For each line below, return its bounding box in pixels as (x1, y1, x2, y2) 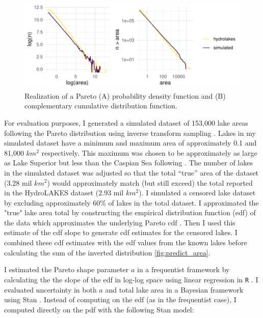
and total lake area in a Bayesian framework (105, 284, 244, 295)
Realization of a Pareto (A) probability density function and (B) (24, 90, 226, 101)
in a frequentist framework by (137, 264, 230, 275)
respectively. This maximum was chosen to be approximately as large (41, 147, 257, 158)
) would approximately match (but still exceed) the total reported (47, 177, 253, 188)
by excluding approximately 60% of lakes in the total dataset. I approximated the (4, 197, 259, 208)
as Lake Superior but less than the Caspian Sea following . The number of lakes (4, 157, 253, 168)
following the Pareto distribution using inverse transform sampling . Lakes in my (4, 127, 256, 138)
